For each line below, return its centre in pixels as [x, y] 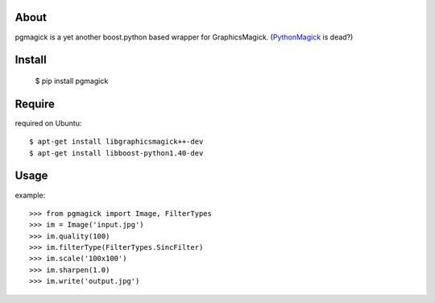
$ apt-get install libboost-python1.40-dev [116, 153]
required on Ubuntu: [48, 123]
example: [30, 195]
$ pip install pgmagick [72, 81]
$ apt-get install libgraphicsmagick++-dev [116, 142]
